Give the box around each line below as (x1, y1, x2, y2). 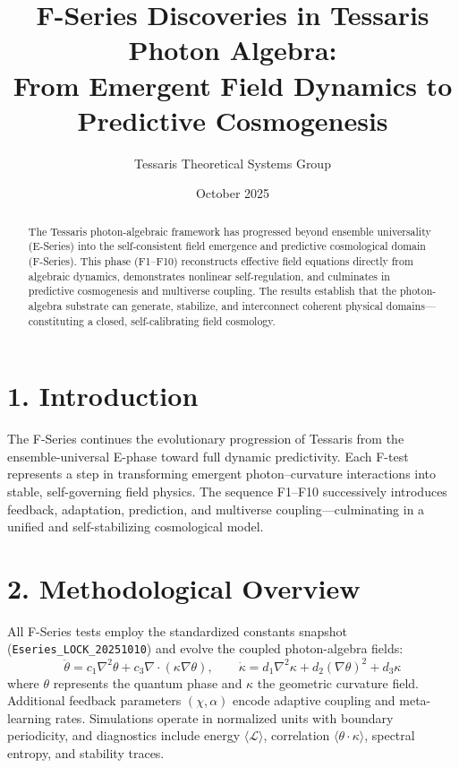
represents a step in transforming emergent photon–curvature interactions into (7, 464, 437, 483)
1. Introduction (7, 377, 199, 414)
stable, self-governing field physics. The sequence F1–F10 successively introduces (7, 481, 447, 500)
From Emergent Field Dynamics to (13, 66, 453, 103)
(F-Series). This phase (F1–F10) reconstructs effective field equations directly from (28, 253, 413, 268)
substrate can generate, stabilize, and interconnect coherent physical (65, 298, 383, 313)
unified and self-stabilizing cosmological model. (7, 517, 264, 536)
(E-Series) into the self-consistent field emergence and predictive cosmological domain (28, 238, 426, 254)
